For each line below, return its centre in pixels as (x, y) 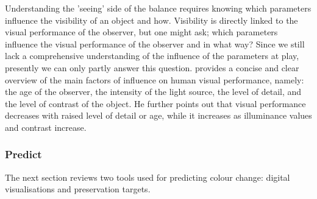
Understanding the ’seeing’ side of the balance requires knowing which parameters (158, 8)
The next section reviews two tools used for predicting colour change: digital (148, 177)
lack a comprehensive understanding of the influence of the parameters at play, (152, 56)
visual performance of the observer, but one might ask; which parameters (141, 32)
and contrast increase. (46, 127)
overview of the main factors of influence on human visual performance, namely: (155, 79)
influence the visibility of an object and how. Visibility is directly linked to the (151, 20)
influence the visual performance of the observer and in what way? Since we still (155, 44)
